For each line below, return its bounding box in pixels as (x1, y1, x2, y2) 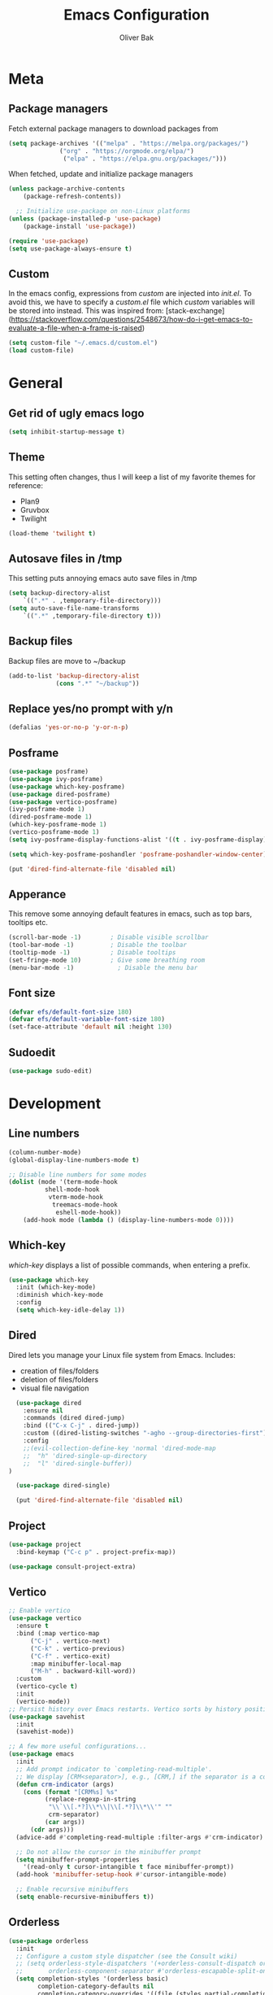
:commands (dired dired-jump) (23, 1414, 126, 1422)
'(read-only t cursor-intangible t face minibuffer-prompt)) (23, 1863, 234, 1871)
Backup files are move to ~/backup (8, 656, 126, 666)
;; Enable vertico (8, 1607, 71, 1615)
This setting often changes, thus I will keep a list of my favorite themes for (8, 472, 256, 482)
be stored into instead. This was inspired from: (8, 306, 164, 316)
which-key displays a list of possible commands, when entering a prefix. (8, 1259, 250, 1270)
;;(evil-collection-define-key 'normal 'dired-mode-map (23, 1444, 217, 1452)
